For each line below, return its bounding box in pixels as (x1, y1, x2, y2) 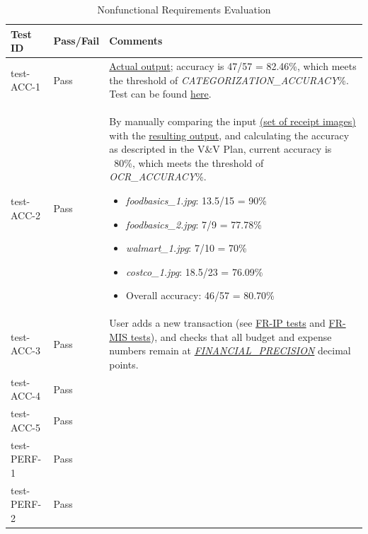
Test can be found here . (109, 86, 212, 101)
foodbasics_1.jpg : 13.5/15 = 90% (126, 193, 267, 208)
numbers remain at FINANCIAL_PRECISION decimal (109, 343, 351, 358)
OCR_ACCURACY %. (109, 169, 207, 184)
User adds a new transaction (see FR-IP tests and (109, 315, 326, 330)
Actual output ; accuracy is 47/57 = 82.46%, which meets (109, 59, 357, 74)
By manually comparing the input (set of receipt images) (109, 114, 356, 129)
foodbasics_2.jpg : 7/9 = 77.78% (126, 216, 262, 231)
